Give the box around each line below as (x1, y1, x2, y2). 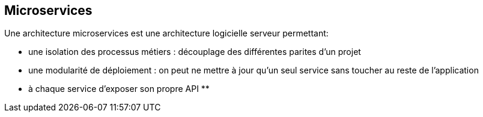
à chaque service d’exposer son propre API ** (28, 84, 210, 94)
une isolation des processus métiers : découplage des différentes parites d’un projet (28, 47, 361, 57)
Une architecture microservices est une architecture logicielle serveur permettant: (4, 28, 329, 39)
